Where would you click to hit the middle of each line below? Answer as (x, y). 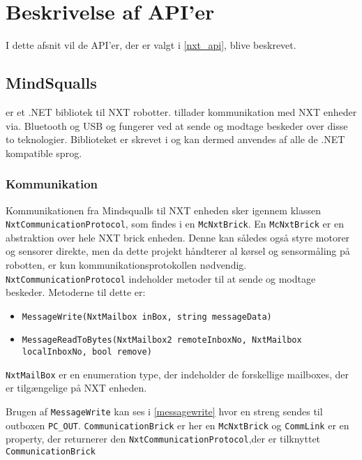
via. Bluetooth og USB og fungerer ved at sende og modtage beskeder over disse (177, 125)
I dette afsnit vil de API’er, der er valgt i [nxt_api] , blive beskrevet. (151, 45)
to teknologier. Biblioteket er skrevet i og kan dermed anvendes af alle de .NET (175, 139)
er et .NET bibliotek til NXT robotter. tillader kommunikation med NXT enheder (181, 111)
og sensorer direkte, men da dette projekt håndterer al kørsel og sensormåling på (178, 251)
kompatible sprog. (44, 153)
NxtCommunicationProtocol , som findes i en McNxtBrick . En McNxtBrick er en (175, 224)
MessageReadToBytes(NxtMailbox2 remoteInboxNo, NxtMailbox (162, 340)
